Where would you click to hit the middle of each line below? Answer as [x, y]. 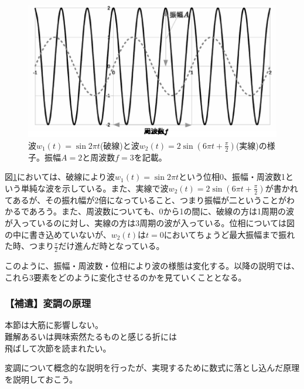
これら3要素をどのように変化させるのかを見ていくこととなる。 [126, 277]
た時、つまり [29, 246]
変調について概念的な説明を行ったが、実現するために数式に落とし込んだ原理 [152, 368]
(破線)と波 [119, 145]
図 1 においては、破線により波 [60, 177]
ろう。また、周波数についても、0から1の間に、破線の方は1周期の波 [166, 211]
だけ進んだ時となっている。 [111, 246]
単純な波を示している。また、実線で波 [95, 188]
